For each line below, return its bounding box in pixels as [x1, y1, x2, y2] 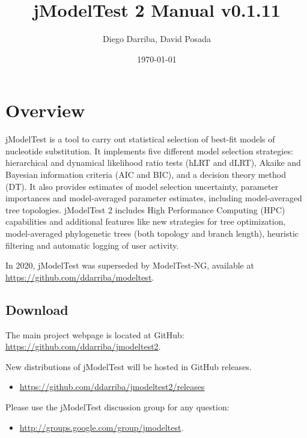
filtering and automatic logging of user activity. [5, 239, 179, 251]
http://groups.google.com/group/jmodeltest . [19, 421, 184, 433]
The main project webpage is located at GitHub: [5, 328, 184, 341]
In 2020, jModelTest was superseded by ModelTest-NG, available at [5, 259, 254, 272]
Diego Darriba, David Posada [103, 32, 211, 45]
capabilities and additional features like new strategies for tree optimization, [5, 215, 286, 228]
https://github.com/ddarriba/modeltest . [5, 270, 154, 283]
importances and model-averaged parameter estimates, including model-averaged [5, 192, 302, 204]
